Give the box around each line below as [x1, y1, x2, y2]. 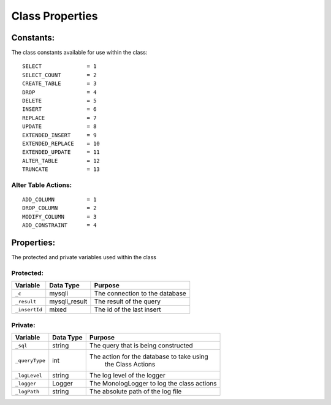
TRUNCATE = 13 [22, 166, 101, 173]
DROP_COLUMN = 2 [22, 205, 97, 211]
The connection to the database [94, 289, 186, 298]
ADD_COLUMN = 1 [22, 196, 97, 203]
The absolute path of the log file [89, 387, 182, 396]
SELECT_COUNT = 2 [22, 71, 97, 78]
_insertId [15, 306, 43, 312]
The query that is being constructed [89, 341, 193, 350]
